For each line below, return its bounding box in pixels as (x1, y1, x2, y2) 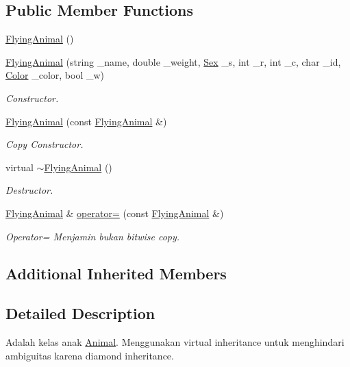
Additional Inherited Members (5, 262, 227, 283)
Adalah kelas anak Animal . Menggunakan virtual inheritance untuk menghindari (5, 335, 345, 349)
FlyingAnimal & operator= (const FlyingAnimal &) (5, 205, 224, 220)
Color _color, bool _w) (5, 68, 104, 82)
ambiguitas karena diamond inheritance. (5, 348, 174, 362)
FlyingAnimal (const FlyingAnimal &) (5, 114, 167, 128)
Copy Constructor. (5, 137, 84, 151)
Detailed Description (5, 303, 155, 324)
